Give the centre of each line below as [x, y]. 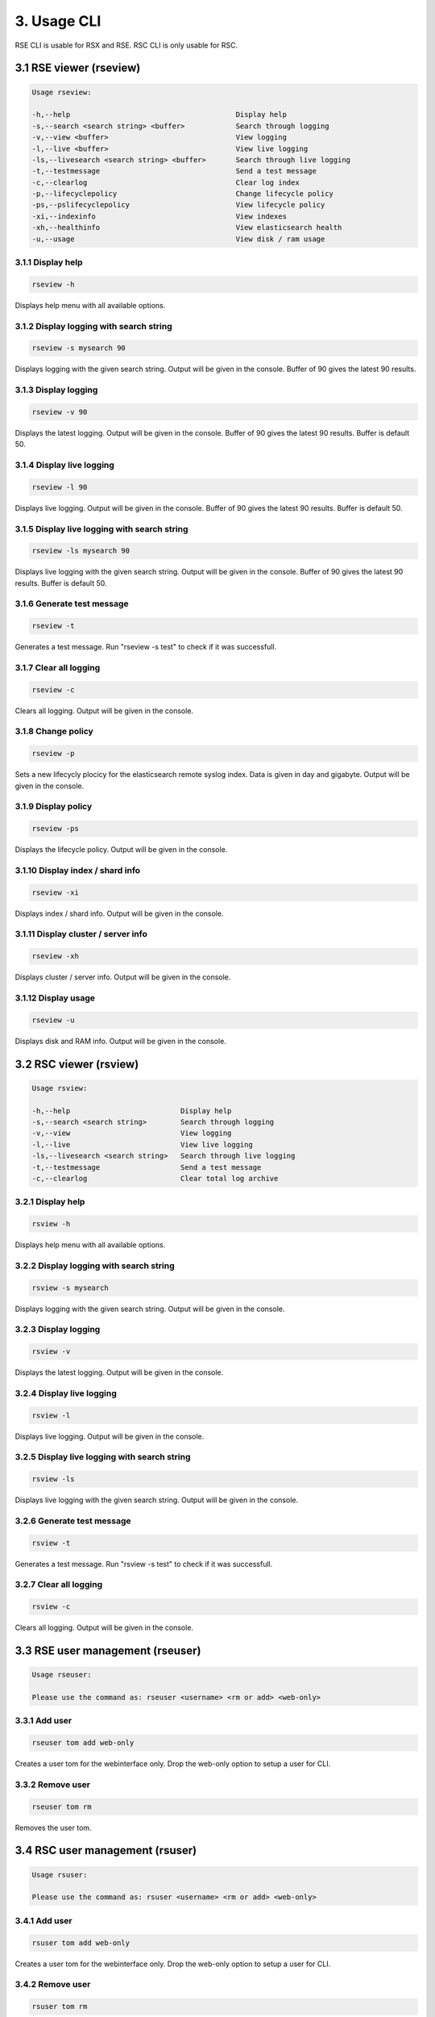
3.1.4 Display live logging [64, 465]
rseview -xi [56, 892]
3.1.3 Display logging [56, 390]
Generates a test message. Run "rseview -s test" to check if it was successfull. [146, 647]
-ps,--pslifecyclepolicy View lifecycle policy [178, 205]
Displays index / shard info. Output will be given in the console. [119, 913]
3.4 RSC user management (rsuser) [106, 1850]
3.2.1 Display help [50, 1202]
